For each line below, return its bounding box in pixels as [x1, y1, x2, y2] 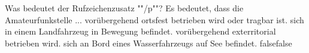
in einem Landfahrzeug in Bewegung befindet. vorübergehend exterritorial [5, 25, 276, 38]
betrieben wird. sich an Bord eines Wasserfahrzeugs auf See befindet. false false [5, 36, 292, 49]
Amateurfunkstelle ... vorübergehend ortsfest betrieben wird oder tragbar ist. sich [5, 13, 304, 26]
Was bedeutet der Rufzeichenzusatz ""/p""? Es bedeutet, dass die [5, 2, 244, 14]
